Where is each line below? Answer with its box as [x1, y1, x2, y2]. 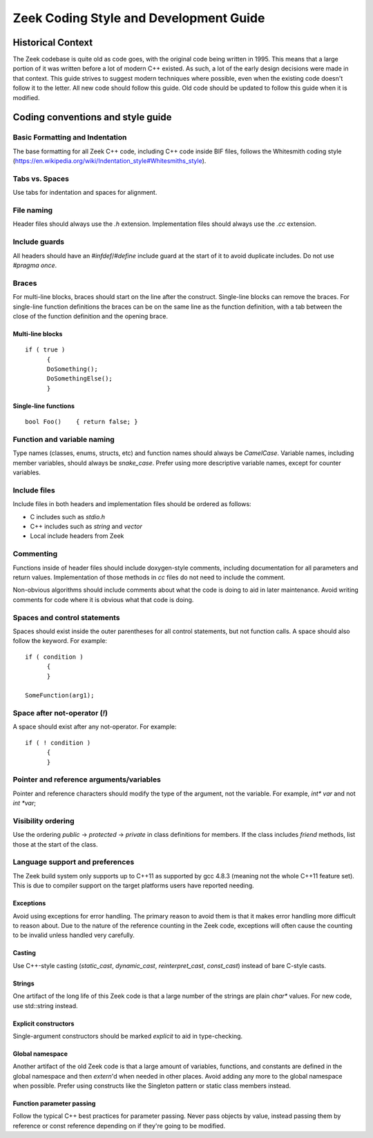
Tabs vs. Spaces [12, 173, 69, 183]
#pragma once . [12, 261, 57, 269]
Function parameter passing [12, 1099, 96, 1108]
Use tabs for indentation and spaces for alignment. [12, 189, 157, 197]
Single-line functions [12, 401, 75, 410]
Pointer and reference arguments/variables [12, 775, 162, 784]
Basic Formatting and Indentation [12, 133, 127, 142]
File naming [12, 206, 53, 215]
